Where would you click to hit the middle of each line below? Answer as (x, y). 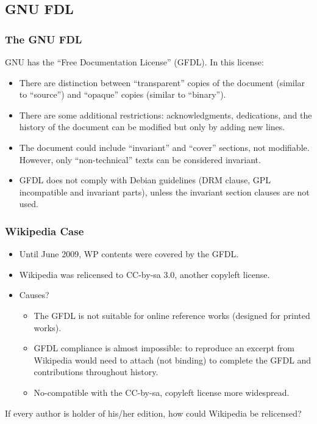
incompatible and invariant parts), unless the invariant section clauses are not (164, 192)
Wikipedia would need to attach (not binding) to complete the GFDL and (173, 360)
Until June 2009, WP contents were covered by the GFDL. (129, 254)
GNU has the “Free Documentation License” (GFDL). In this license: (134, 62)
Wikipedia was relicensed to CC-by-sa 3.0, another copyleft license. (144, 274)
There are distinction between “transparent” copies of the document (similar (162, 82)
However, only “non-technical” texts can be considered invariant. (140, 159)
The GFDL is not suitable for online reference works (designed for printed (172, 315)
